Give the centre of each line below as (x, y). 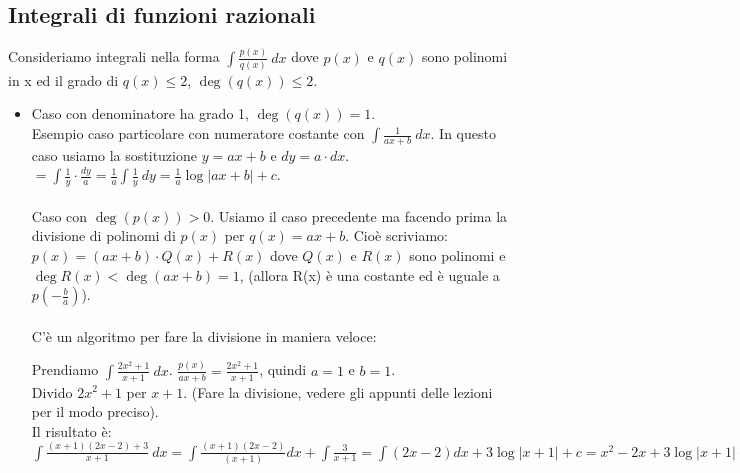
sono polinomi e (457, 255)
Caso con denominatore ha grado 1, (140, 113)
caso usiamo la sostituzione (114, 154)
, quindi (283, 369)
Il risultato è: (71, 430)
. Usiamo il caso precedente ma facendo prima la (359, 215)
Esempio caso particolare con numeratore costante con (198, 133)
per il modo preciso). (95, 411)
